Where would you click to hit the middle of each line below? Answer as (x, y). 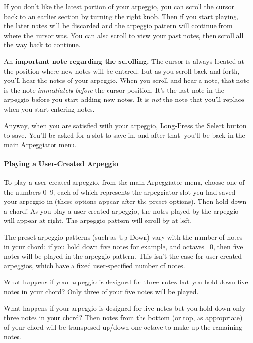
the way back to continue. (42, 45)
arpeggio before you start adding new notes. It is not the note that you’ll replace (124, 99)
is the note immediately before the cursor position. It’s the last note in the (114, 90)
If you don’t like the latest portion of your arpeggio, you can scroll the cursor (119, 6)
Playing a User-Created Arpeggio (61, 163)
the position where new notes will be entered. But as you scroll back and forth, (122, 71)
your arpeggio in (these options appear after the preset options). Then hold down (125, 201)
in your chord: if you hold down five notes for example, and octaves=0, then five (124, 246)
